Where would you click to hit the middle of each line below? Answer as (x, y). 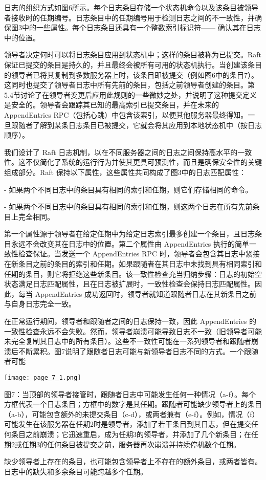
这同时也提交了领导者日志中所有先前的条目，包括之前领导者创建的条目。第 (129, 85)
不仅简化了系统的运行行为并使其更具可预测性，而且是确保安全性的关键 (143, 162)
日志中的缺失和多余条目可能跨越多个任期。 (76, 471)
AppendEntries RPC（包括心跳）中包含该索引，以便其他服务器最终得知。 (126, 114)
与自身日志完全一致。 (40, 304)
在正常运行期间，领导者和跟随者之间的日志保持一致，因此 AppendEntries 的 (130, 321)
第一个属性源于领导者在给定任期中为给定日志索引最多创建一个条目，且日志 (129, 234)
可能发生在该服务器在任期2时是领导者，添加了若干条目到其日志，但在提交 (128, 424)
